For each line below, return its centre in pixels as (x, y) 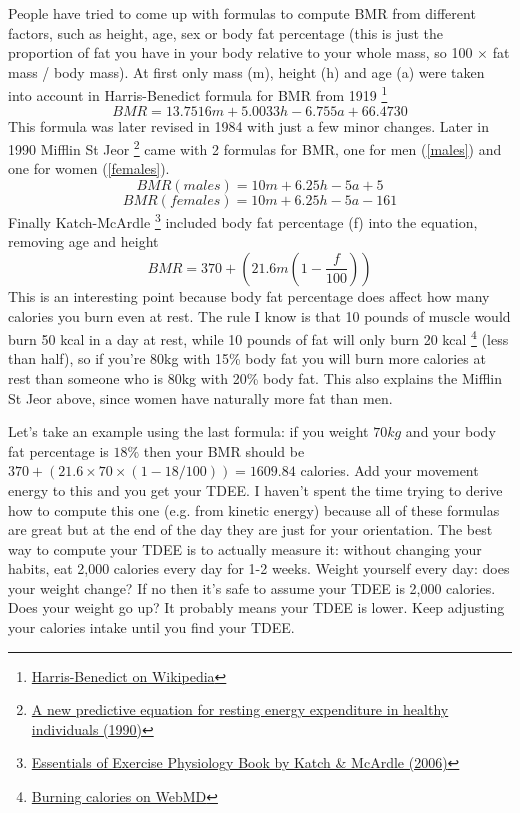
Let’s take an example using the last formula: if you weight (188, 431)
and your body (450, 431)
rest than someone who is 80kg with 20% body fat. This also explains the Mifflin (255, 377)
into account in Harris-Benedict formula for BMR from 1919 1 (198, 94)
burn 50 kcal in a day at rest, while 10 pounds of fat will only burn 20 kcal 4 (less (258, 337)
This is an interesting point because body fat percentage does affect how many (249, 295)
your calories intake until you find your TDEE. (151, 627)
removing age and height (83, 241)
